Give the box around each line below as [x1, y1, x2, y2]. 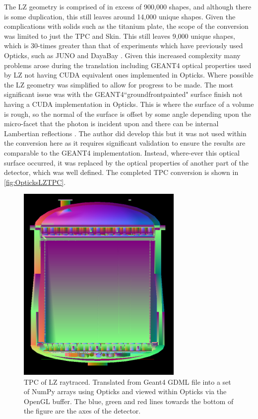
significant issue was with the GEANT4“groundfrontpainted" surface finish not [4, 89, 243, 99]
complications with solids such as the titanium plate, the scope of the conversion [4, 21, 249, 31]
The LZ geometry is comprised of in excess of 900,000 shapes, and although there [4, 1, 252, 11]
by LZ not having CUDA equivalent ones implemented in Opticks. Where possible [4, 70, 254, 80]
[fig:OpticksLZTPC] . [4, 176, 66, 187]
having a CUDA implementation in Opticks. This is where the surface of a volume [4, 98, 254, 109]
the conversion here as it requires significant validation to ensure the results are [4, 138, 246, 148]
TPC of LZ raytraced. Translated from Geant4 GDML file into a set [24, 376, 231, 387]
